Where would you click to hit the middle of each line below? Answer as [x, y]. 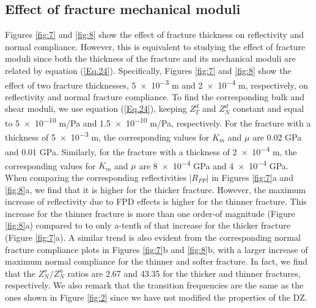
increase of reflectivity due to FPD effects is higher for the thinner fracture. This [156, 201]
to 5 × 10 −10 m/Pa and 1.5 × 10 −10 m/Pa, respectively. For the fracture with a [158, 122]
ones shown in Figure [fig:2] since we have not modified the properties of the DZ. [156, 297]
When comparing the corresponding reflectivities [96, 178]
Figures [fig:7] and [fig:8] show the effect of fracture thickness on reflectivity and [155, 35]
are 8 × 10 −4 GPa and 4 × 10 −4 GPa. [214, 164]
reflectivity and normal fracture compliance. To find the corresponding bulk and [155, 96]
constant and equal [269, 108]
